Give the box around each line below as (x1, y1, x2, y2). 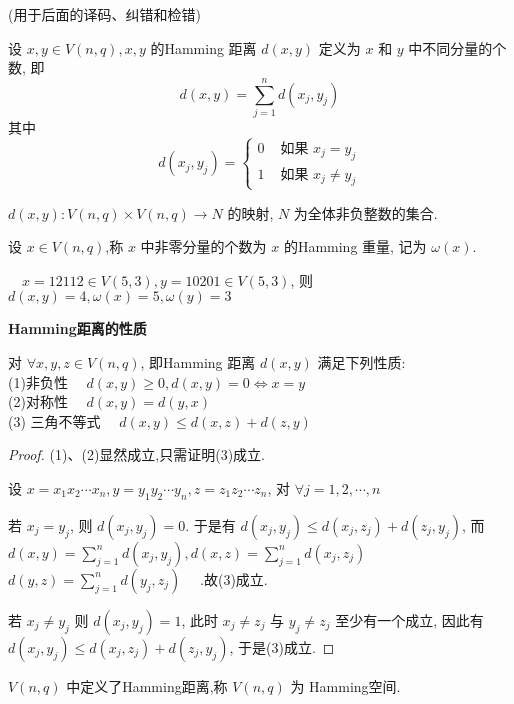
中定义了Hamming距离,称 (66, 675, 228, 696)
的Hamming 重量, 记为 (283, 236, 427, 257)
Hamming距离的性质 (8, 318, 147, 339)
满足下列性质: (317, 352, 406, 373)
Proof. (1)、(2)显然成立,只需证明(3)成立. (8, 444, 266, 465)
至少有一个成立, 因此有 (335, 609, 484, 630)
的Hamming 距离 (150, 37, 257, 58)
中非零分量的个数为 (140, 236, 267, 257)
